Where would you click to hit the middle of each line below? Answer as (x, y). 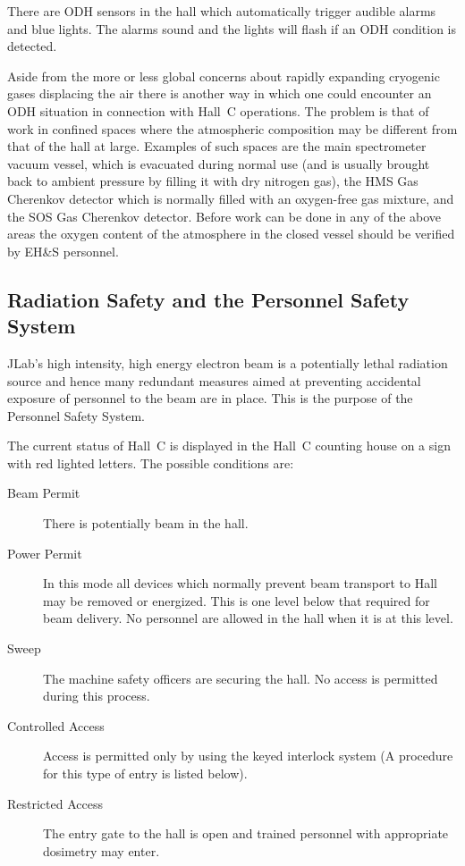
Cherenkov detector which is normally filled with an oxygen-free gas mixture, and (231, 198)
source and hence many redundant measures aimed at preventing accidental (214, 380)
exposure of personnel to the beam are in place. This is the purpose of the (210, 398)
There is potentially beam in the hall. (146, 523)
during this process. (97, 696)
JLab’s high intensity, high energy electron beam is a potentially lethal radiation (228, 362)
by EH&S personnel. (63, 251)
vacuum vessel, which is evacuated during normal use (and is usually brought (219, 163)
